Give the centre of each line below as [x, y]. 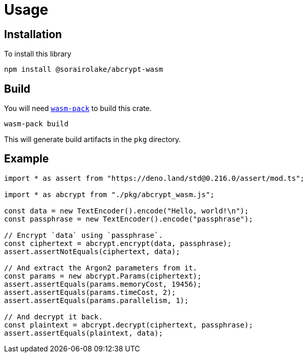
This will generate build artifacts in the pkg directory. [93, 140]
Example [26, 159]
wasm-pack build [36, 124]
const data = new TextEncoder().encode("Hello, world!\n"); [127, 211]
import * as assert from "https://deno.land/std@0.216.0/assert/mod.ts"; [155, 178]
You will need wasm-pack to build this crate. [78, 108]
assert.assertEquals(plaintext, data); [83, 333]
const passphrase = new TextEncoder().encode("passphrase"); [129, 219]
